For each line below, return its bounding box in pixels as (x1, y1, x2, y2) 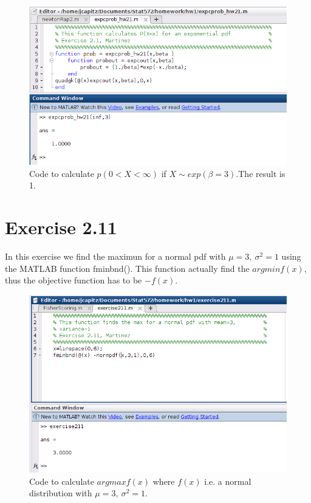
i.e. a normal (204, 474, 251, 487)
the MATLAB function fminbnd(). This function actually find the (5, 262, 250, 274)
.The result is (236, 167, 285, 179)
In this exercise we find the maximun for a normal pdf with (5, 249, 226, 262)
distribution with (29, 487, 92, 499)
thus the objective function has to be (5, 274, 142, 286)
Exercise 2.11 (5, 215, 117, 240)
